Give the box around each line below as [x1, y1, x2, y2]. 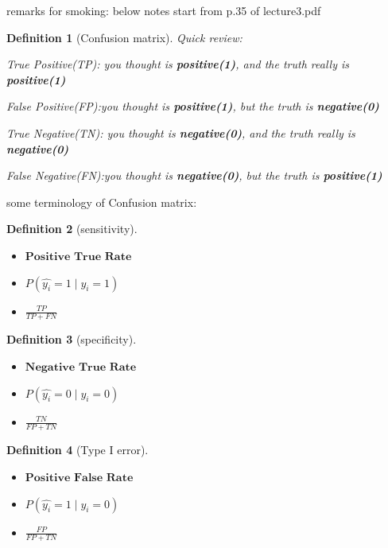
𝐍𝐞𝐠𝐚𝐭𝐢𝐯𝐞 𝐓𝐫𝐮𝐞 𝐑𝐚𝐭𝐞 [25, 361, 137, 373]
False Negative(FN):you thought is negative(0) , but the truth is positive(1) [6, 167, 382, 184]
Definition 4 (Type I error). [6, 441, 149, 458]
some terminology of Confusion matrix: [6, 193, 197, 210]
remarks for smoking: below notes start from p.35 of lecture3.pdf [6, 2, 321, 18]
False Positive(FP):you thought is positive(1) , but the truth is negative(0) [6, 98, 379, 115]
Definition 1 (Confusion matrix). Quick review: [6, 29, 242, 45]
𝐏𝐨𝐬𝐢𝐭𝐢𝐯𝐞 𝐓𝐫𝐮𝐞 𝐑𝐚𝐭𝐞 [25, 251, 132, 262]
